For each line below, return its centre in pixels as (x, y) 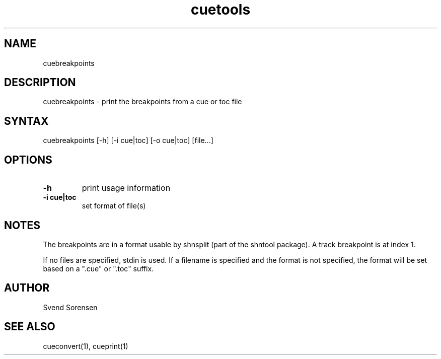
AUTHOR (27, 288)
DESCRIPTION (40, 83)
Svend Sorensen (70, 307)
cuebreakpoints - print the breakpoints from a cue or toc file (142, 102)
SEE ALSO (30, 327)
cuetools (220, 10)
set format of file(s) (114, 206)
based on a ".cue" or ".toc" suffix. (98, 268)
